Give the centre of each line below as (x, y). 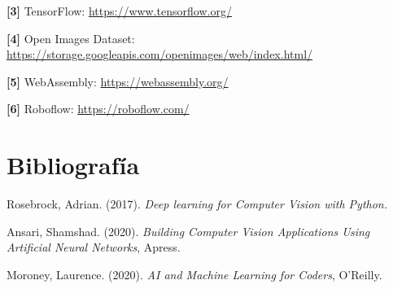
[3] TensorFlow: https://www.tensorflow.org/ (119, 11)
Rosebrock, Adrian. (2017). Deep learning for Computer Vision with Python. (197, 204)
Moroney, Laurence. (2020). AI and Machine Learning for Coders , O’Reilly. (194, 274)
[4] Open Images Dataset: (71, 38)
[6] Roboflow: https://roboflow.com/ (98, 109)
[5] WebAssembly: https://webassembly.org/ (118, 81)
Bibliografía (73, 165)
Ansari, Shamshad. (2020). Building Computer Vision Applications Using (188, 231)
